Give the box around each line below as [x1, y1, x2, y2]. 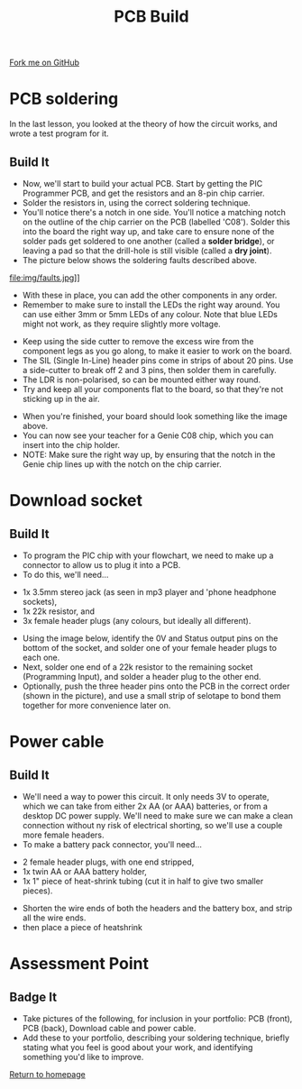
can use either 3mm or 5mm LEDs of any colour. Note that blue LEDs [22, 308, 278, 319]
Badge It [9, 989, 57, 1004]
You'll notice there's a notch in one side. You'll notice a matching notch [22, 206, 287, 217]
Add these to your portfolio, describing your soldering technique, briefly [22, 1032, 290, 1043]
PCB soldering [9, 88, 119, 109]
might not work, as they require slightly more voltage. [22, 318, 221, 329]
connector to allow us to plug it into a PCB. [22, 559, 181, 570]
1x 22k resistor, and [22, 606, 96, 617]
